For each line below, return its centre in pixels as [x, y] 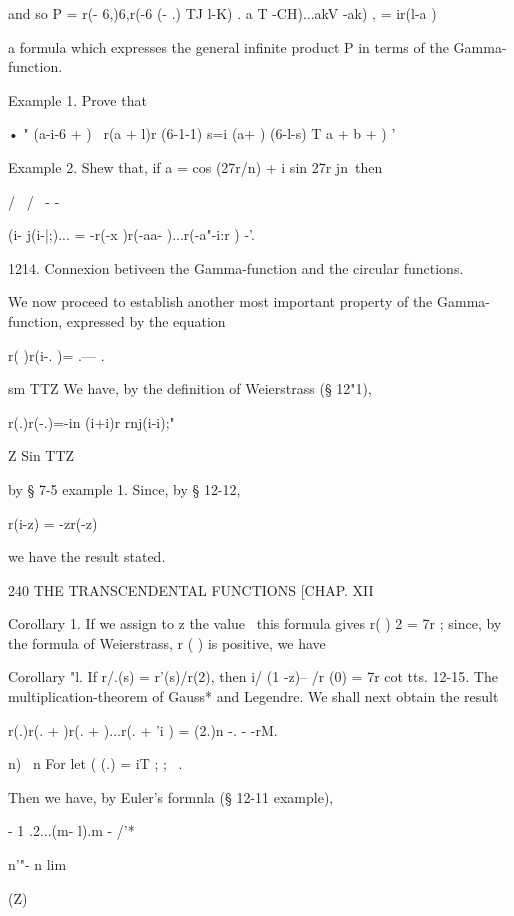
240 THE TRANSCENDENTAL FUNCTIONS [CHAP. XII [191, 589]
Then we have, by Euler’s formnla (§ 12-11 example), [171, 796]
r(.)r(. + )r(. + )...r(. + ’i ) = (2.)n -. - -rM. [143, 729]
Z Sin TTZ [41, 455]
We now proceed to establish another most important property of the [220, 301]
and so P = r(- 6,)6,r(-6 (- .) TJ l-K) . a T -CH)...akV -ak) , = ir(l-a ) [222, 13]
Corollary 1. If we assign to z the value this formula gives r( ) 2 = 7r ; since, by [255, 623]
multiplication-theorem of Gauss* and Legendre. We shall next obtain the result [253, 696]
